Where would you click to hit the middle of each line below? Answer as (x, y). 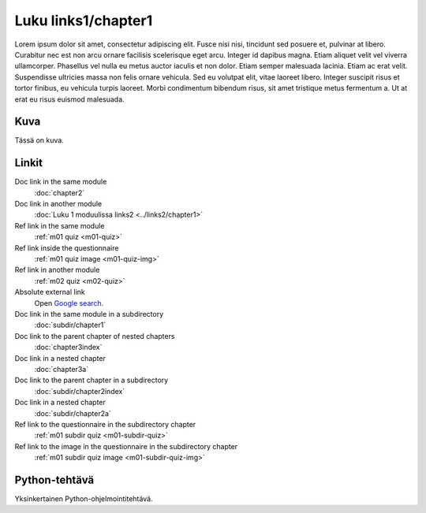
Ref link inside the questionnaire (67, 247)
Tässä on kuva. (39, 140)
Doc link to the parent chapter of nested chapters (95, 336)
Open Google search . (69, 303)
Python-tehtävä (54, 480)
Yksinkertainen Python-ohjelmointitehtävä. (84, 498)
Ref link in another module (57, 270)
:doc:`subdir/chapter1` (70, 325)
